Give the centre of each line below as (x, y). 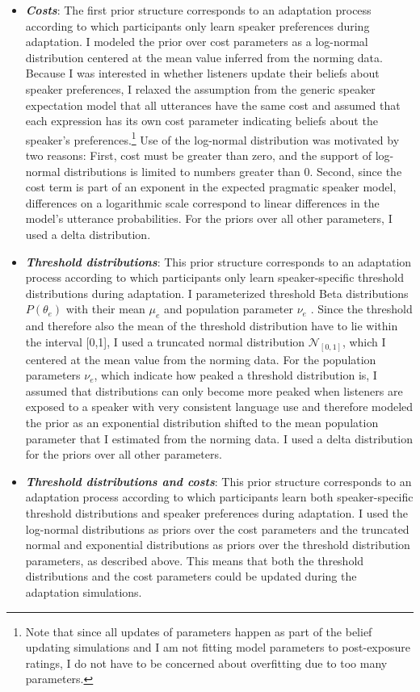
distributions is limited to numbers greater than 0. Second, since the (233, 171)
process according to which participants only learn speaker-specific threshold (214, 277)
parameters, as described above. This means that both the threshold (195, 560)
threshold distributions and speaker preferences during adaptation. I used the (217, 512)
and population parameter (229, 309)
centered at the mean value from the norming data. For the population (201, 359)
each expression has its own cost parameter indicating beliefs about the (202, 121)
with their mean (105, 309)
